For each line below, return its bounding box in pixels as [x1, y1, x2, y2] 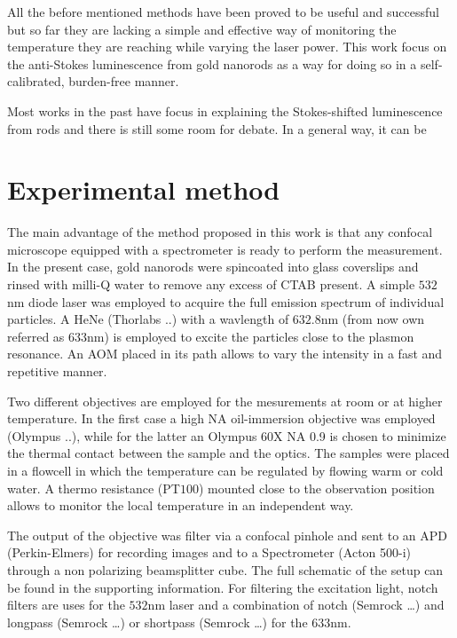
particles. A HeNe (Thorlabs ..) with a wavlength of [7, 310, 289, 328]
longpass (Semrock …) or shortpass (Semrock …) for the [7, 612, 308, 631]
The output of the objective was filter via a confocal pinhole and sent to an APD [7, 525, 448, 544]
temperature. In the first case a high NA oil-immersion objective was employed [7, 409, 436, 428]
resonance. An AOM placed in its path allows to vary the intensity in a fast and [7, 344, 443, 363]
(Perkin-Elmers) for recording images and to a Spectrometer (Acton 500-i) [7, 543, 412, 562]
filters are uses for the [7, 595, 125, 614]
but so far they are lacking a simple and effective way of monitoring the [7, 20, 397, 38]
